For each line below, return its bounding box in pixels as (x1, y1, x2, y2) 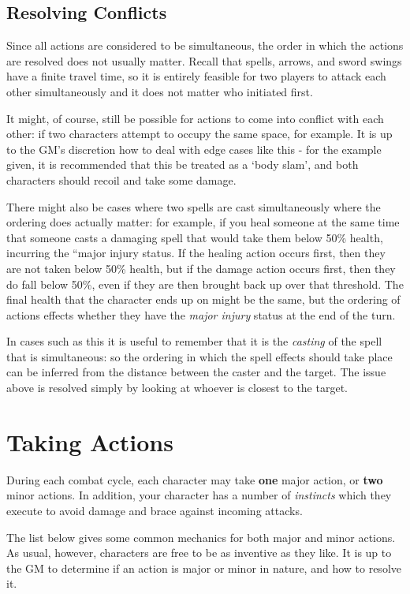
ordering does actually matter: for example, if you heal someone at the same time (6, 214, 400, 230)
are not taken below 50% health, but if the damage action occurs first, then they (6, 260, 396, 276)
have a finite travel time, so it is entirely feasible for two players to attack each (6, 68, 386, 84)
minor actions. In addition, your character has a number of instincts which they (6, 487, 392, 503)
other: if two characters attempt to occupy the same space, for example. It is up (6, 125, 393, 142)
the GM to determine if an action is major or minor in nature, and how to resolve (6, 559, 401, 576)
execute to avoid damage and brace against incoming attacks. (6, 502, 303, 518)
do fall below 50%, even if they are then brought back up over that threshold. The (6, 275, 404, 292)
